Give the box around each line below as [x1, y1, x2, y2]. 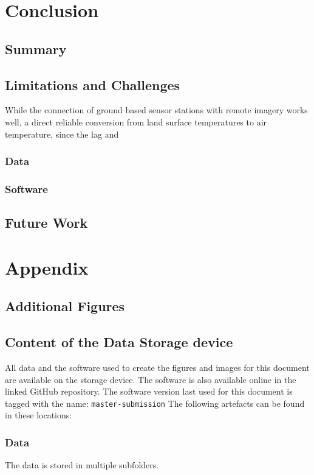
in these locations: [5, 409, 72, 421]
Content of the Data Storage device [5, 332, 233, 351]
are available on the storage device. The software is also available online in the [5, 373, 296, 385]
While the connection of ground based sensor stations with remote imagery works [5, 104, 308, 116]
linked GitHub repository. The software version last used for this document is [5, 385, 293, 398]
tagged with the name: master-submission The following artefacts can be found [5, 396, 305, 409]
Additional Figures [5, 297, 125, 315]
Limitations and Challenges [5, 75, 180, 94]
